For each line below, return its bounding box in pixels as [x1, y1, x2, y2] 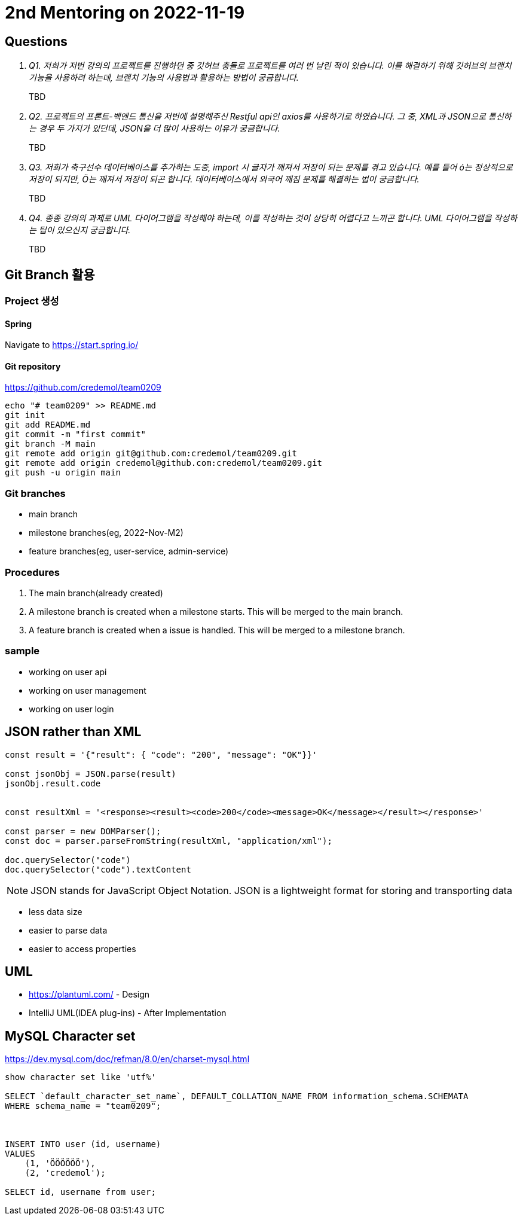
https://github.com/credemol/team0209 [5, 382, 161, 393]
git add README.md [5, 420, 91, 430]
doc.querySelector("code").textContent [5, 864, 191, 874]
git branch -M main [5, 439, 96, 449]
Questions [5, 33, 68, 49]
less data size [29, 906, 82, 917]
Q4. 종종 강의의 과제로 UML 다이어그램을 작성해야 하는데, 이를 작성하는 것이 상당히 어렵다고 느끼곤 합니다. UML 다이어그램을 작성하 [29, 213, 518, 224]
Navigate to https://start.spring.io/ [5, 340, 139, 350]
